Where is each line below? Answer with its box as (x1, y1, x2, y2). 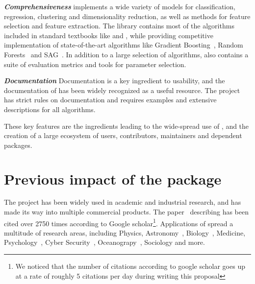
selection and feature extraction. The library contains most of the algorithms (4, 21, 234, 31)
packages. (4, 140, 32, 150)
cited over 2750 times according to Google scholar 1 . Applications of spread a (4, 216, 233, 228)
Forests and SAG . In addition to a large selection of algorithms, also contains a (4, 49, 249, 59)
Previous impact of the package (4, 168, 222, 189)
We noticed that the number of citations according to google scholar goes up (15, 261, 245, 271)
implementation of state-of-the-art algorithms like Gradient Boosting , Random (4, 40, 243, 50)
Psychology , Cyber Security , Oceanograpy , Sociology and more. (4, 237, 205, 247)
